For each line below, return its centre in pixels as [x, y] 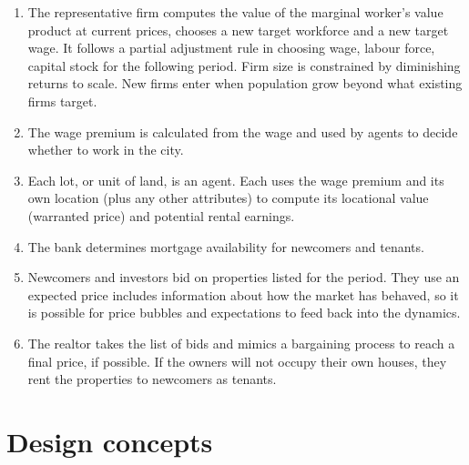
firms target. [62, 101]
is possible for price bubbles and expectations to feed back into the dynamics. [244, 313]
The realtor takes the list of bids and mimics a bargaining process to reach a [241, 343]
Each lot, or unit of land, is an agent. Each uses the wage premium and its [236, 180]
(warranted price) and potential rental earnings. [161, 215]
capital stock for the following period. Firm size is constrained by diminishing [244, 65]
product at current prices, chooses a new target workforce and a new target [238, 30]
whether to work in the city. [106, 150]
